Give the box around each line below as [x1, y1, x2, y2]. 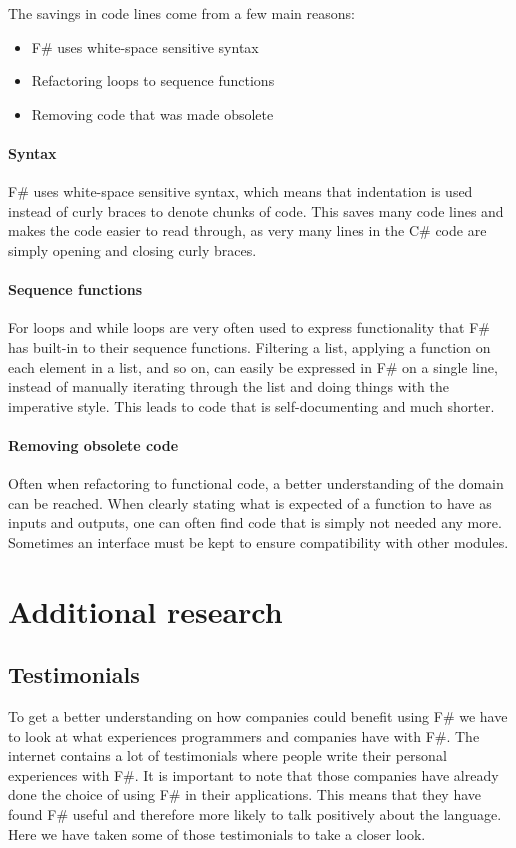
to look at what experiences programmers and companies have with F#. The [8, 725, 480, 746]
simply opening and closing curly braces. [8, 239, 257, 260]
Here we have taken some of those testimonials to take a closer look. [8, 823, 426, 844]
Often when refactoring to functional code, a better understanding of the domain [8, 473, 504, 494]
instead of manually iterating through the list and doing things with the [8, 376, 449, 397]
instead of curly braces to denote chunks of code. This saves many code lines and [8, 200, 504, 221]
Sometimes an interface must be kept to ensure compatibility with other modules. [8, 531, 509, 552]
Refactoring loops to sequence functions [31, 70, 275, 91]
